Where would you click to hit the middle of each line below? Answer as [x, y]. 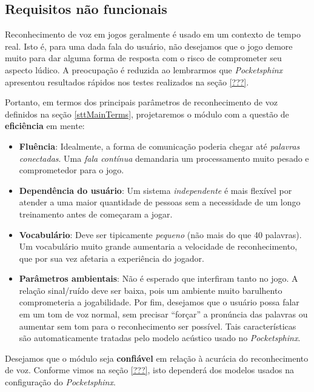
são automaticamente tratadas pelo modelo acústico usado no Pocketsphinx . [160, 338]
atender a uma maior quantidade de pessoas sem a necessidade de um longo [160, 202]
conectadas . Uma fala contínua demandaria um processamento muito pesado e [164, 158]
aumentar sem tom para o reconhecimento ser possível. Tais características [158, 326]
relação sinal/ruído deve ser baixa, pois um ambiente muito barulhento [151, 290]
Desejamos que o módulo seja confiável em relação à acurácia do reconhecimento [157, 358]
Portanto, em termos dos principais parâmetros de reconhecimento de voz [141, 102]
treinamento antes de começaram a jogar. [96, 214]
